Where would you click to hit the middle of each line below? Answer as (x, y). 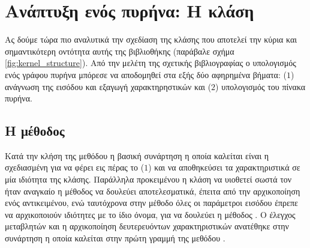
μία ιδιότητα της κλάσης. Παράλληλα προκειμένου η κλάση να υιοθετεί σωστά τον (148, 179)
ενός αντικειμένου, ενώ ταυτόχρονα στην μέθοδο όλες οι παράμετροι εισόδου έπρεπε (151, 203)
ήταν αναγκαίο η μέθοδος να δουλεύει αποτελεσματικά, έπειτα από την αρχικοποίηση (153, 191)
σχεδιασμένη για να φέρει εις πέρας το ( (75, 167)
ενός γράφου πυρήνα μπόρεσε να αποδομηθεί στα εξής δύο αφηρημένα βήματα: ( (146, 74)
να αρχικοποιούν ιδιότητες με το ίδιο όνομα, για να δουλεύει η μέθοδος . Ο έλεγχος (150, 214)
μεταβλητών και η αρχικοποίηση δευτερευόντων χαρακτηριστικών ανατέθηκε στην (147, 226)
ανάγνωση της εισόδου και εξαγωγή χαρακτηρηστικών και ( (108, 86)
